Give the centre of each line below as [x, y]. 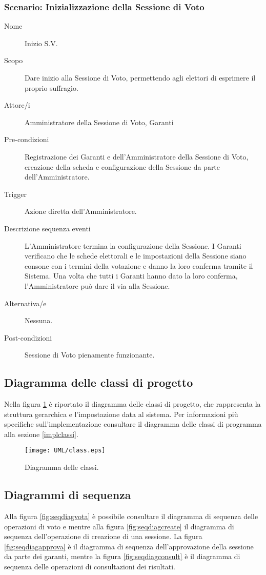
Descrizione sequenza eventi [47, 228]
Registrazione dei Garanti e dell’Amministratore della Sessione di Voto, [137, 156]
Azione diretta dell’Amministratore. [81, 211]
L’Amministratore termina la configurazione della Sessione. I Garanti [133, 245]
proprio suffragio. [52, 87]
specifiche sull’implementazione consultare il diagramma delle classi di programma [133, 424]
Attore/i [17, 105]
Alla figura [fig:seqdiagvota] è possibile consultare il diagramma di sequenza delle [131, 516]
